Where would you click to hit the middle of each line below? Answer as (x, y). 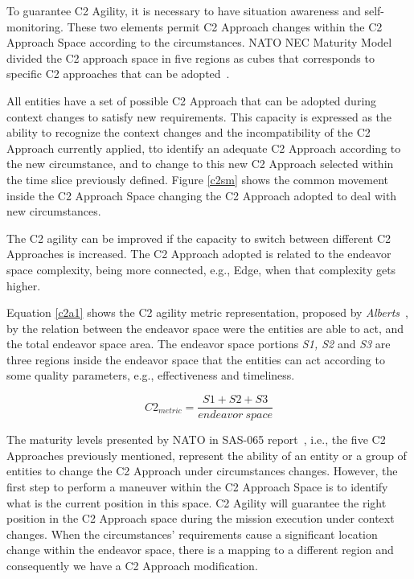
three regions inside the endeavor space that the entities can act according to (196, 359)
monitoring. (35, 26)
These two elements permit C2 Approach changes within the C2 (225, 26)
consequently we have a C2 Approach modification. (132, 565)
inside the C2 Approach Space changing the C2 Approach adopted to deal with (202, 195)
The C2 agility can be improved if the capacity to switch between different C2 (199, 238)
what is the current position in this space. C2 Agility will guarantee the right (197, 502)
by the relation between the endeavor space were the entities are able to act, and (205, 328)
